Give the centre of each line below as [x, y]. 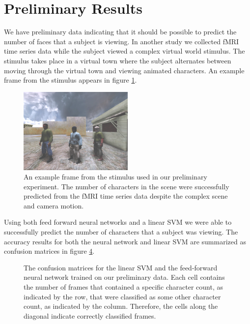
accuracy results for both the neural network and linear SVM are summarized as [125, 241]
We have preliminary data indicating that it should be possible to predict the [120, 32]
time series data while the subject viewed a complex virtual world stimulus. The [125, 51]
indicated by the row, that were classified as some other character [122, 296]
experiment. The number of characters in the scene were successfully [126, 186]
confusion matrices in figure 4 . [49, 251]
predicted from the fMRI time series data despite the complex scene [126, 196]
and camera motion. [54, 205]
